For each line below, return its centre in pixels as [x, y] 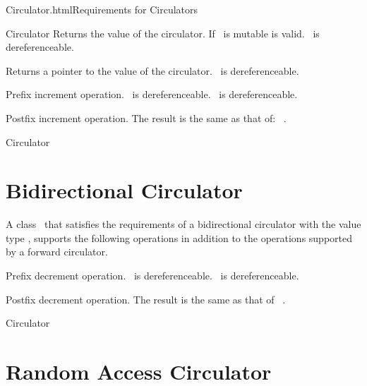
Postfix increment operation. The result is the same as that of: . [146, 117]
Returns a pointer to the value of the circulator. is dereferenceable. [152, 70]
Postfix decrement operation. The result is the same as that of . [146, 299]
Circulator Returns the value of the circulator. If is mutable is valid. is [163, 33]
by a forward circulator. [57, 252]
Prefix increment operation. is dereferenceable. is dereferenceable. [152, 94]
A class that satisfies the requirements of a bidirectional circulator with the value [183, 224]
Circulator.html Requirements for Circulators [102, 9]
